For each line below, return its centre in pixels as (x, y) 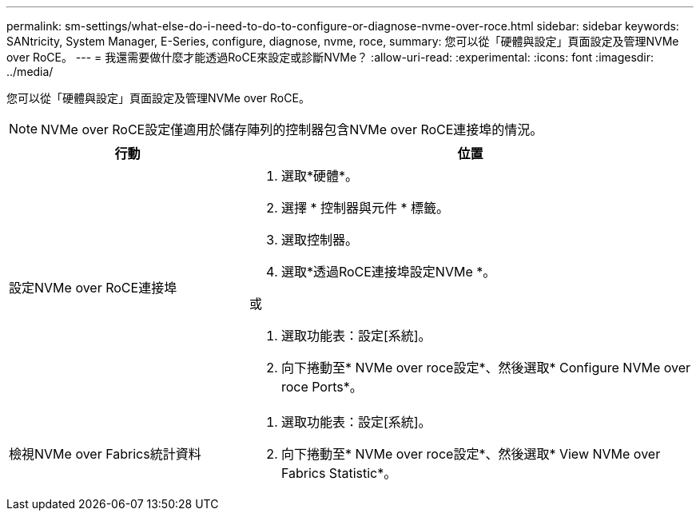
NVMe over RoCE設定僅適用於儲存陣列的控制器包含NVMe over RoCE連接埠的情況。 (292, 129)
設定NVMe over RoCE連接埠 (93, 288)
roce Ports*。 (322, 387)
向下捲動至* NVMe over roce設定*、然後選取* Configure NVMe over (486, 368)
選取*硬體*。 (319, 176)
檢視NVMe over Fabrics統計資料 (105, 454)
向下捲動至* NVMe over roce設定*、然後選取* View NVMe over (471, 454)
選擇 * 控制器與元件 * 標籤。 (365, 208)
